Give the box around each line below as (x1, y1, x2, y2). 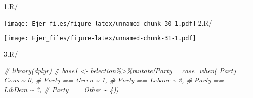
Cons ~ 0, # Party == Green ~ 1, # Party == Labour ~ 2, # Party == (4, 75, 224, 85)
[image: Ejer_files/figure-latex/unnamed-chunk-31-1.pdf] (4, 35, 196, 42)
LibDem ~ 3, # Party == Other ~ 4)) (4, 84, 119, 94)
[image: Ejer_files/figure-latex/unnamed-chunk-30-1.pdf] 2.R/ (4, 17, 212, 28)
